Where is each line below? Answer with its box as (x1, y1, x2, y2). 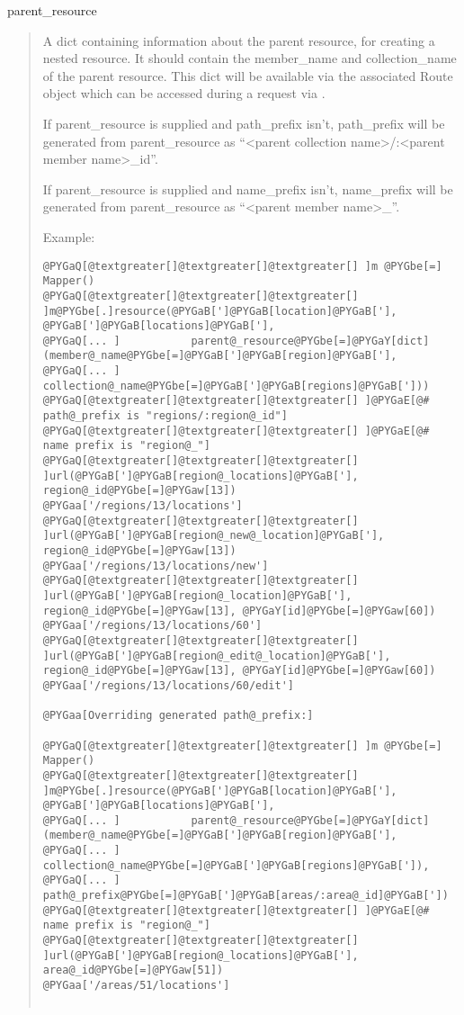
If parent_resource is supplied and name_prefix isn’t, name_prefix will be (42, 179, 453, 198)
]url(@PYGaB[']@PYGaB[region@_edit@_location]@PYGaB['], (42, 649, 391, 662)
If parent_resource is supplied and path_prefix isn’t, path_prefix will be (42, 113, 445, 132)
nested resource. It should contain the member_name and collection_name (42, 49, 457, 67)
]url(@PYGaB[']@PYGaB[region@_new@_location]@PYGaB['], (42, 529, 385, 543)
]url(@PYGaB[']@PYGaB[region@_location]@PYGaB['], (42, 588, 352, 602)
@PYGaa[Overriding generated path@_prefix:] (42, 709, 314, 723)
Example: (42, 227, 95, 246)
